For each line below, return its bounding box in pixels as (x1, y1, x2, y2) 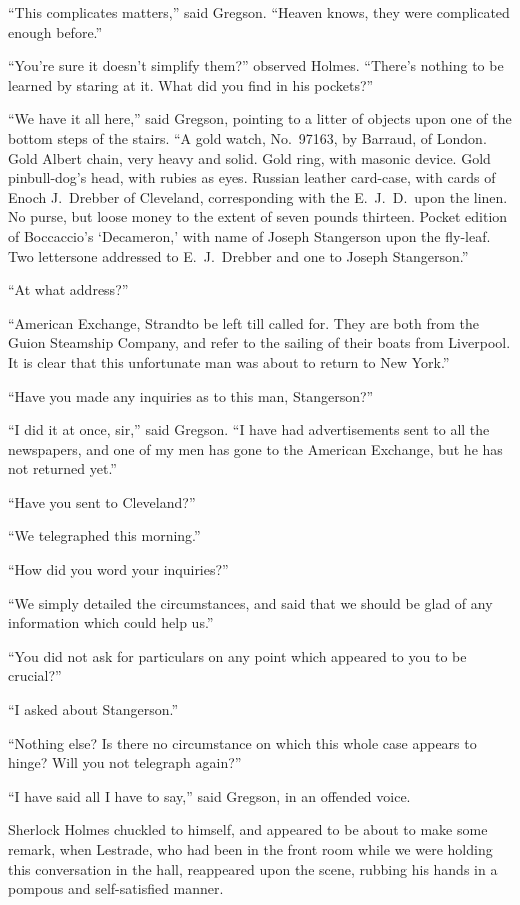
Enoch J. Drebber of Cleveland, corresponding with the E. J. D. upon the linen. (8, 186, 508, 207)
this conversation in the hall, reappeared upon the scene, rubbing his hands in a (8, 858, 498, 879)
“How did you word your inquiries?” (8, 559, 229, 580)
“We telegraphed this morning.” (8, 525, 201, 546)
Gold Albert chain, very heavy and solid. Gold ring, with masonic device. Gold (8, 147, 491, 168)
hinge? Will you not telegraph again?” (8, 752, 242, 773)
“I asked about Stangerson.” (8, 699, 179, 720)
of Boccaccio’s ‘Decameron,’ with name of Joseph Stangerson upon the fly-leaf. (8, 225, 491, 246)
